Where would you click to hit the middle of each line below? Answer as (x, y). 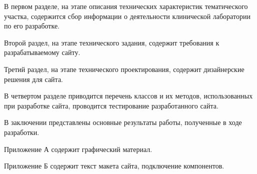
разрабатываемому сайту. (42, 52)
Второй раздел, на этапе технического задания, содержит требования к (112, 42)
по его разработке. (32, 26)
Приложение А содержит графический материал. (78, 149)
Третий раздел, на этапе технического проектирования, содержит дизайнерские (124, 69)
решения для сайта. (33, 79)
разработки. (22, 132)
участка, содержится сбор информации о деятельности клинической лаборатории (127, 16)
